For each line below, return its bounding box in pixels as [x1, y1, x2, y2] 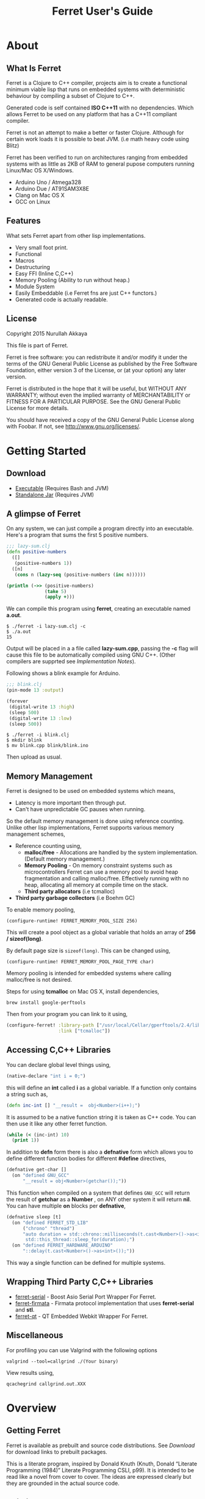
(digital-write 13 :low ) [9, 715, 72, 721]
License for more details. [6, 404, 69, 411]
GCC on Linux [15, 198, 51, 205]
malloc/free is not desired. [6, 976, 73, 984]
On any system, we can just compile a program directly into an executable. [6, 525, 194, 532]
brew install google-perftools [6, 1000, 86, 1006]
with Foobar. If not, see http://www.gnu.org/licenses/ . [6, 422, 141, 430]
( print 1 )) [12, 1137, 40, 1144]
